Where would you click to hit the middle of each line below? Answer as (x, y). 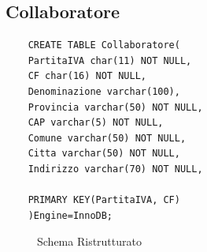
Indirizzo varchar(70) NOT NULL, (115, 169)
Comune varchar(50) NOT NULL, (107, 138)
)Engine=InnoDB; (70, 215)
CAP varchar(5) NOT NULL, (96, 123)
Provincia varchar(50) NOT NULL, (115, 107)
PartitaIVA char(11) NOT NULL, (110, 60)
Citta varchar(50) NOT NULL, (104, 154)
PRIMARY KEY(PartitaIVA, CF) (104, 200)
